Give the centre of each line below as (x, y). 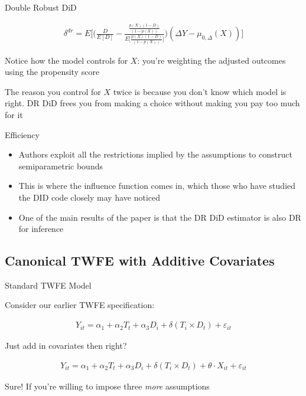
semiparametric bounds (61, 166)
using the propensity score (52, 72)
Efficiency (22, 134)
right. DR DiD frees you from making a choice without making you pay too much (152, 103)
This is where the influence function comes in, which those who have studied (157, 186)
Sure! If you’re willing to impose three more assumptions (107, 386)
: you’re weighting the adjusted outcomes (211, 60)
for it (14, 114)
